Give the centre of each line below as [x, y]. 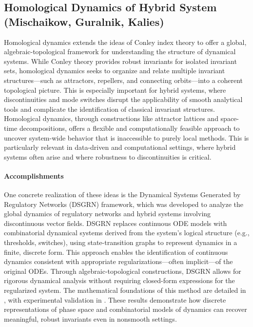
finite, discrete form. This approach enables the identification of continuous [116, 252]
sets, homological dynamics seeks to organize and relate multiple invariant [115, 71]
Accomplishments [34, 175]
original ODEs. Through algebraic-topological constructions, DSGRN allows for [123, 271]
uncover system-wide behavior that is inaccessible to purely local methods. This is [126, 137]
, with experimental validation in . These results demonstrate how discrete [115, 299]
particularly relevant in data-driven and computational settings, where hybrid [120, 147]
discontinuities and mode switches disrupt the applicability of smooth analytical [123, 99]
